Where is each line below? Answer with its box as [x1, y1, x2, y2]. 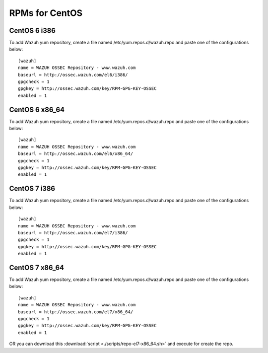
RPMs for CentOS [9, 7, 83, 18]
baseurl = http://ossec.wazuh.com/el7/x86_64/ [18, 309, 134, 315]
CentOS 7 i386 [9, 184, 56, 193]
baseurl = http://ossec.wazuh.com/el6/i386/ [18, 72, 129, 77]
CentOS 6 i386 [9, 26, 56, 35]
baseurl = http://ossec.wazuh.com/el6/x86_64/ [18, 151, 134, 156]
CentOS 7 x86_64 [9, 263, 65, 272]
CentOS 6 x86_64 [9, 105, 65, 114]
